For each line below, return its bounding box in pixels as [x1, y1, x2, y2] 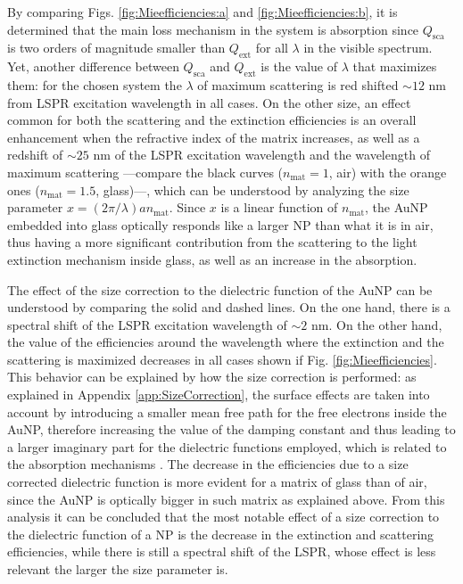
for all [255, 38, 288, 57]
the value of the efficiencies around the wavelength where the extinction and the [7, 333, 444, 351]
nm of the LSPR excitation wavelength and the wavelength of [93, 145, 430, 164]
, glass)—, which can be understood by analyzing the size [95, 180, 409, 199]
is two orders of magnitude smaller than [7, 38, 226, 57]
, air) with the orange [328, 162, 447, 181]
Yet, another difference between [7, 57, 179, 76]
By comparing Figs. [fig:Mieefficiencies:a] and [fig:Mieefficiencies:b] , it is [7, 3, 398, 21]
